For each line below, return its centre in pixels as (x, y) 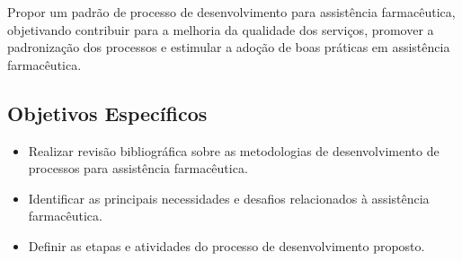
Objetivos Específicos (107, 113)
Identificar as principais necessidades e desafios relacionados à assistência (229, 198)
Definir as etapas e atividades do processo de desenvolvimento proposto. (227, 245)
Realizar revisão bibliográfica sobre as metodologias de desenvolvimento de (234, 150)
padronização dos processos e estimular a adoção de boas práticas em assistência (229, 47)
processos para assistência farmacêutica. (138, 168)
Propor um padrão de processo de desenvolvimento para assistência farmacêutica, (231, 12)
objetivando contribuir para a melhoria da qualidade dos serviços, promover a (221, 29)
